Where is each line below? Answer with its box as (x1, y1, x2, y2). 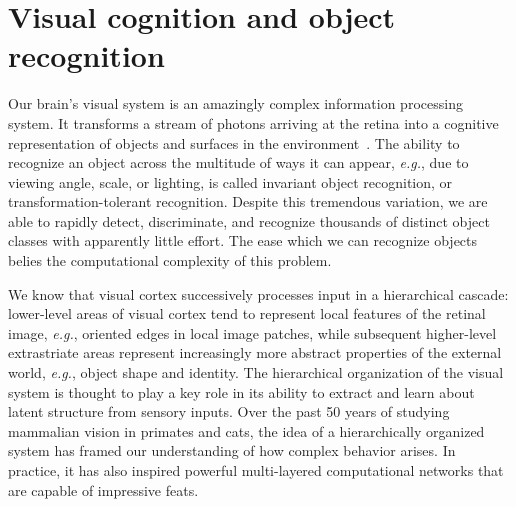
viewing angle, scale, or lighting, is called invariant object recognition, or (8, 171, 453, 192)
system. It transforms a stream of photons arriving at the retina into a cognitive (8, 112, 499, 133)
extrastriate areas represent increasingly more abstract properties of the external (8, 342, 502, 363)
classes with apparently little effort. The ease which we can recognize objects (8, 230, 478, 251)
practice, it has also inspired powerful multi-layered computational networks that (8, 460, 504, 480)
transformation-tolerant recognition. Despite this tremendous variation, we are (8, 191, 488, 212)
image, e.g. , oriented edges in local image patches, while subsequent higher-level (8, 322, 497, 343)
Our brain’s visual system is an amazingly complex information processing (8, 93, 463, 114)
